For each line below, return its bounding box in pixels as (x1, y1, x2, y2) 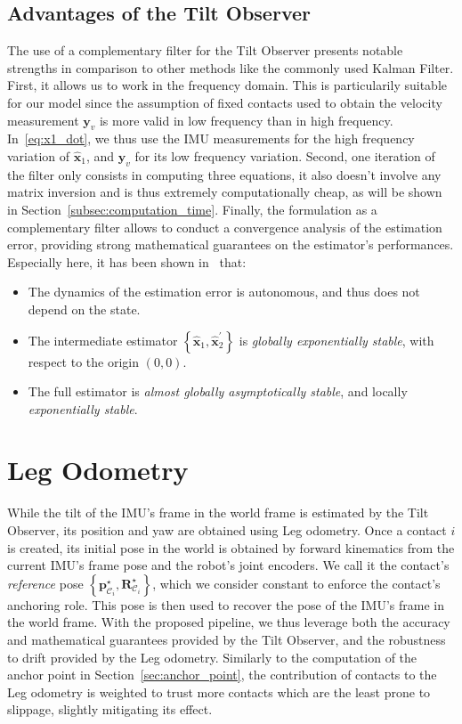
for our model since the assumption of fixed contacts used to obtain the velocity (7, 93, 442, 111)
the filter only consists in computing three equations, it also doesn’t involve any (7, 165, 442, 183)
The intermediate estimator (28, 330, 178, 349)
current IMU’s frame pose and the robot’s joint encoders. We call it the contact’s (7, 556, 450, 574)
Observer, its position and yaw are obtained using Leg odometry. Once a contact (7, 521, 447, 540)
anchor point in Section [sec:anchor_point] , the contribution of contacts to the (7, 665, 437, 684)
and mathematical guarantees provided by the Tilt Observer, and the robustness (7, 630, 446, 648)
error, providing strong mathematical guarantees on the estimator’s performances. (7, 235, 454, 254)
